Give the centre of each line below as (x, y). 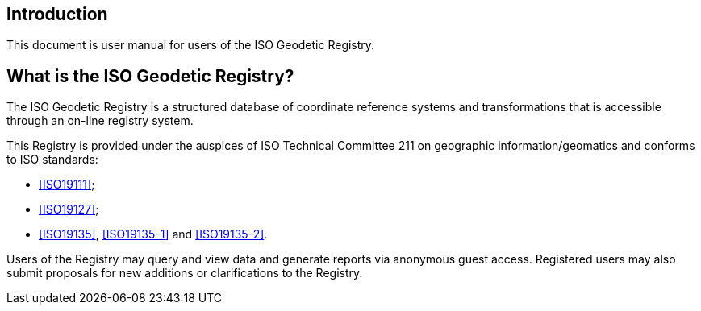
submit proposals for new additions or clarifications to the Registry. (185, 273)
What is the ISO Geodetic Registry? (150, 76)
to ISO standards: (52, 160)
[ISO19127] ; (69, 209)
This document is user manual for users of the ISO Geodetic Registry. (191, 45)
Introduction (57, 14)
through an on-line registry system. (100, 121)
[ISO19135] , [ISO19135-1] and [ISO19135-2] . (153, 234)
